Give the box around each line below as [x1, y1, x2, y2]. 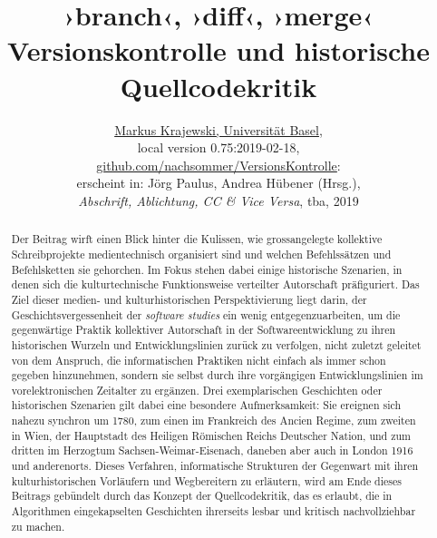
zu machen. [11, 518, 65, 533]
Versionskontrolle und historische [7, 32, 430, 69]
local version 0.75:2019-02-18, [137, 138, 300, 157]
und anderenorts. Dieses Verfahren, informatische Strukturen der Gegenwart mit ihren [11, 458, 419, 474]
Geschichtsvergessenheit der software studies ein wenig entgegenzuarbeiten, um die [11, 307, 401, 322]
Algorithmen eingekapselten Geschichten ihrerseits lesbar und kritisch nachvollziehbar [11, 504, 416, 519]
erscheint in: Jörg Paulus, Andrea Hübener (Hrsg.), [76, 173, 361, 192]
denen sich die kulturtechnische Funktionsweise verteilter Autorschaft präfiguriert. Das [11, 277, 420, 292]
